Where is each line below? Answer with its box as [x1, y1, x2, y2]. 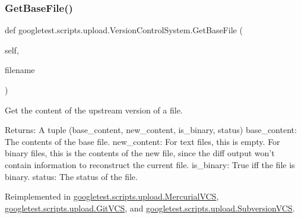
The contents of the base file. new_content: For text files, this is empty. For [5, 135, 280, 147]
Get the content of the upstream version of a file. [5, 103, 183, 116]
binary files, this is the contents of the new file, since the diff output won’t [5, 147, 275, 159]
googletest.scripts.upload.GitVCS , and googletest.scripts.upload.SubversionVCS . [5, 201, 295, 214]
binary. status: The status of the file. [5, 170, 138, 182]
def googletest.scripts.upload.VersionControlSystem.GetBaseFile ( [5, 24, 243, 36]
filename [5, 64, 35, 76]
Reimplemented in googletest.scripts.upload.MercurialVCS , [5, 190, 219, 203]
